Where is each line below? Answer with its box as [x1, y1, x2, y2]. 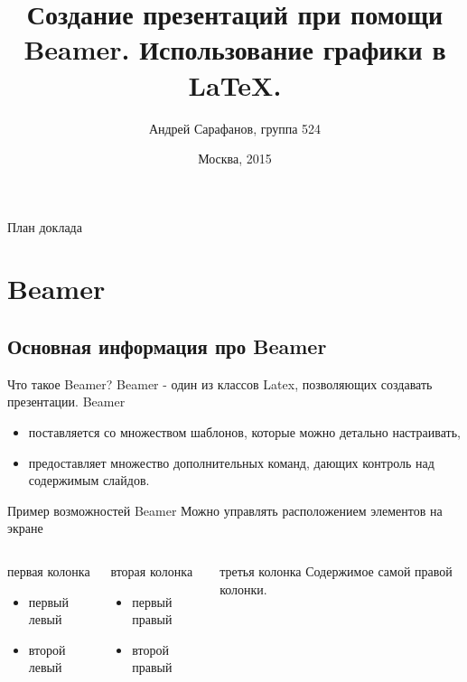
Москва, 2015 [198, 149, 272, 168]
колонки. [219, 579, 267, 598]
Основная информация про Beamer [7, 332, 327, 360]
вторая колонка [110, 562, 193, 581]
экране [7, 519, 43, 537]
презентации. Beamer [7, 392, 126, 411]
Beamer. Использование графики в [23, 31, 446, 68]
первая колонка [7, 562, 90, 581]
